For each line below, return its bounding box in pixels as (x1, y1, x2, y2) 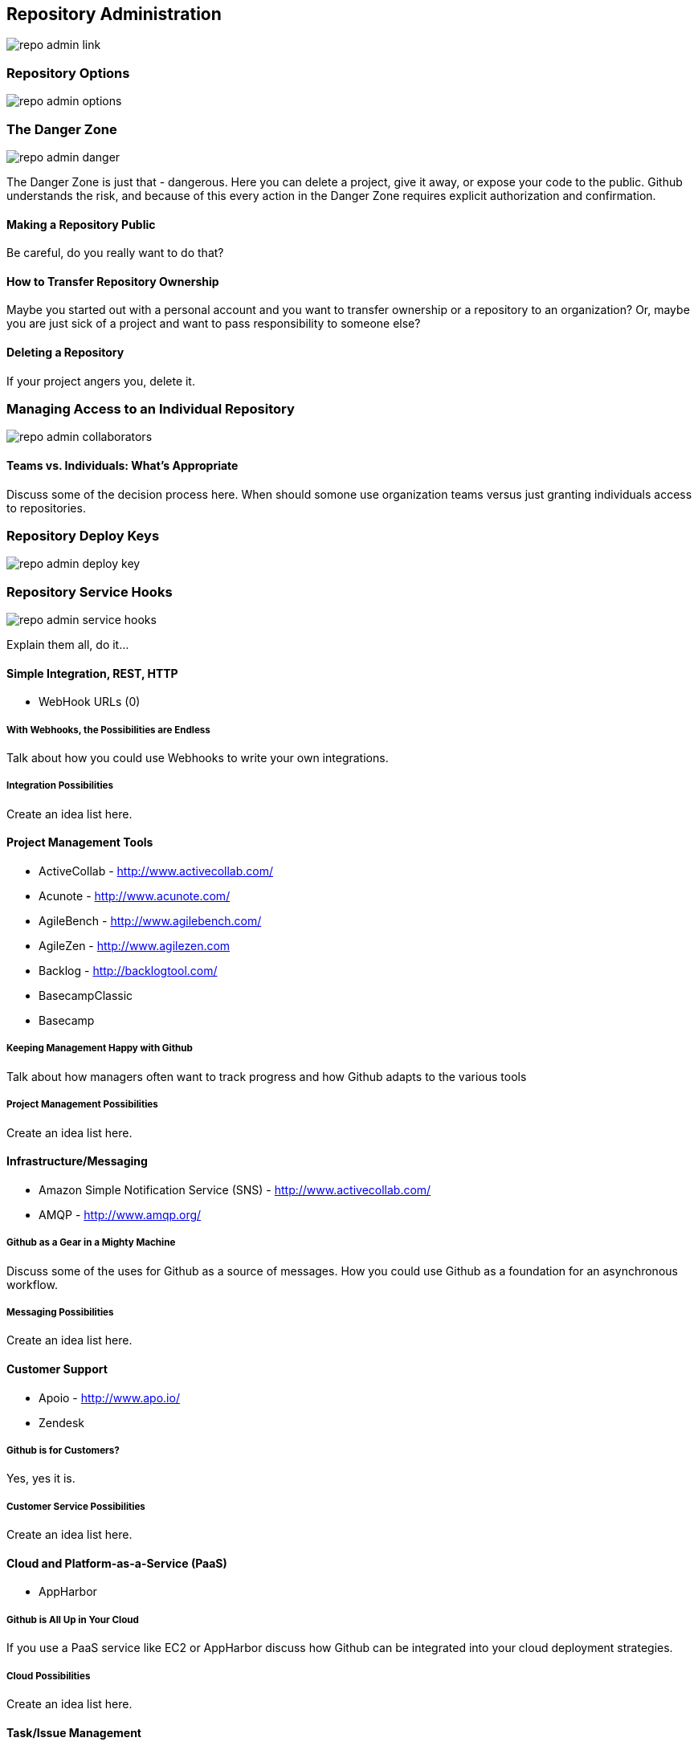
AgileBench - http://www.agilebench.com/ (39, 914, 262, 928)
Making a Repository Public (6, 217, 156, 231)
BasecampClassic (39, 989, 133, 1003)
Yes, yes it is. (6, 1471, 76, 1486)
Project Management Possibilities (6, 1099, 158, 1111)
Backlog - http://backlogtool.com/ (39, 964, 218, 978)
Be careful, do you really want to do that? (6, 246, 224, 260)
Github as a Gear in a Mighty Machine (6, 1237, 176, 1249)
